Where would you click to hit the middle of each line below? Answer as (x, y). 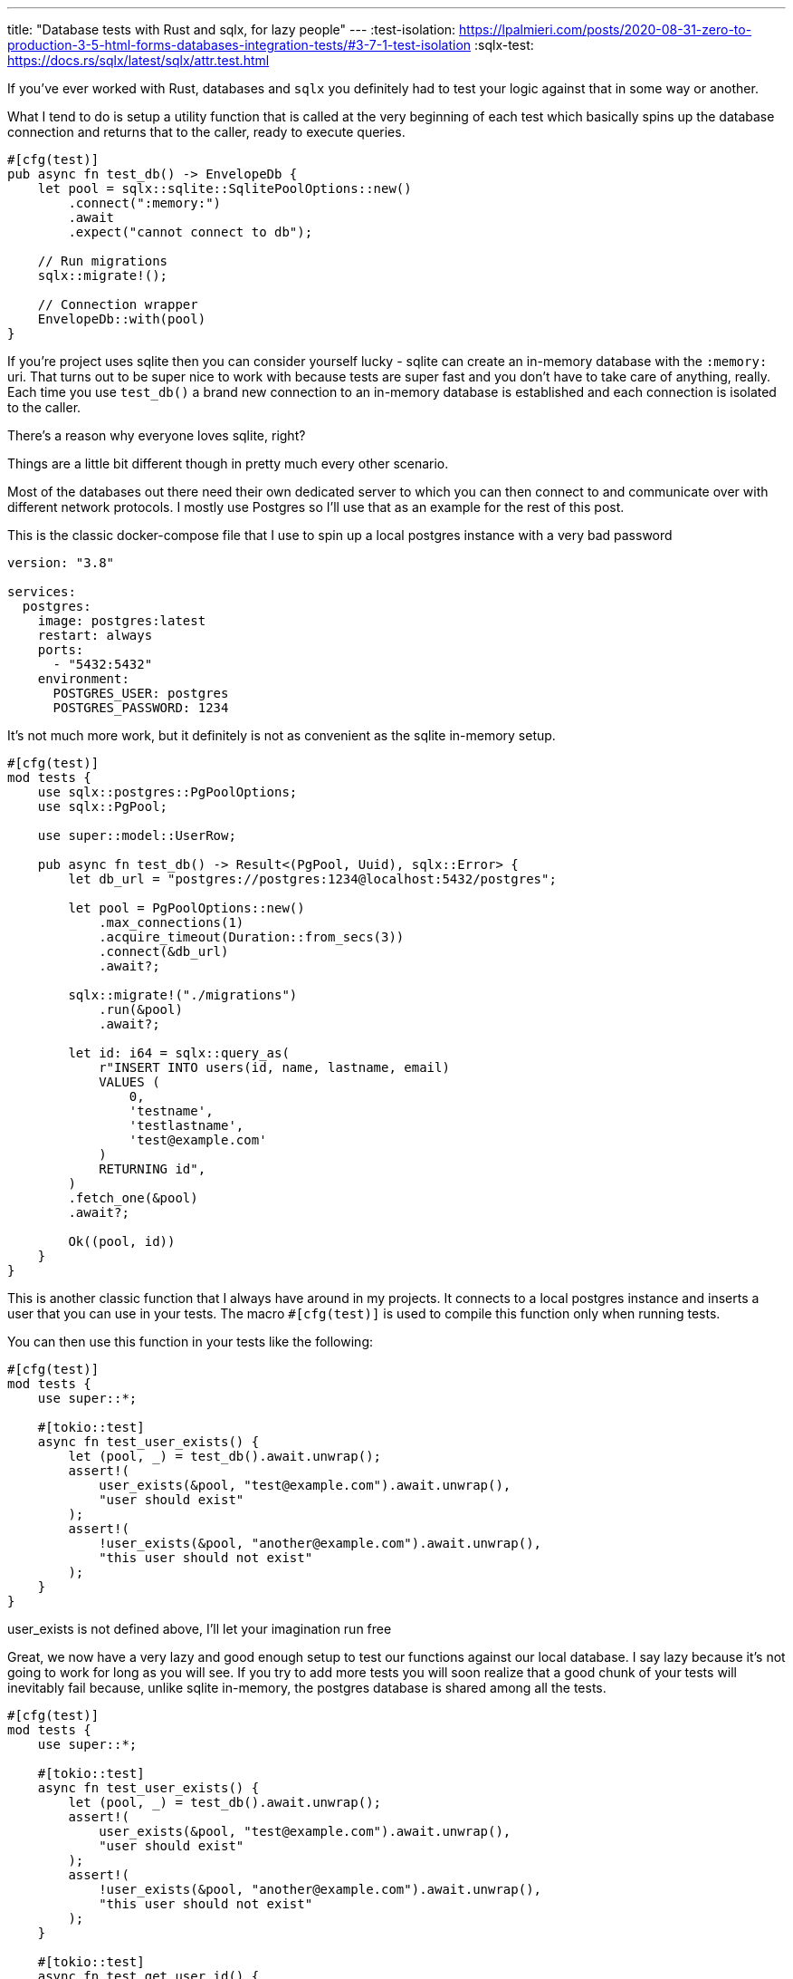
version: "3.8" (61, 563)
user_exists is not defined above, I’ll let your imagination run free (200, 1629)
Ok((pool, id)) (122, 1241)
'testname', (171, 1111)
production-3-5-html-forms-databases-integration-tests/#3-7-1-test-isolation (239, 45)
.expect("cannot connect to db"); (191, 232)
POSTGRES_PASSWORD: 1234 (141, 708)
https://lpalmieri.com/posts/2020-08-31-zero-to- (606, 29)
